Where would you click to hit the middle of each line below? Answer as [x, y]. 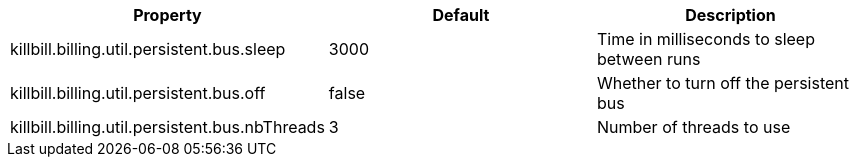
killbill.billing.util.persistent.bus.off [138, 93]
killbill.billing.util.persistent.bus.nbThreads [167, 127]
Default [461, 15]
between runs [648, 59]
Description [730, 15]
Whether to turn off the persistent [722, 83]
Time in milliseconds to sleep [705, 39]
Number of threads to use [693, 127]
